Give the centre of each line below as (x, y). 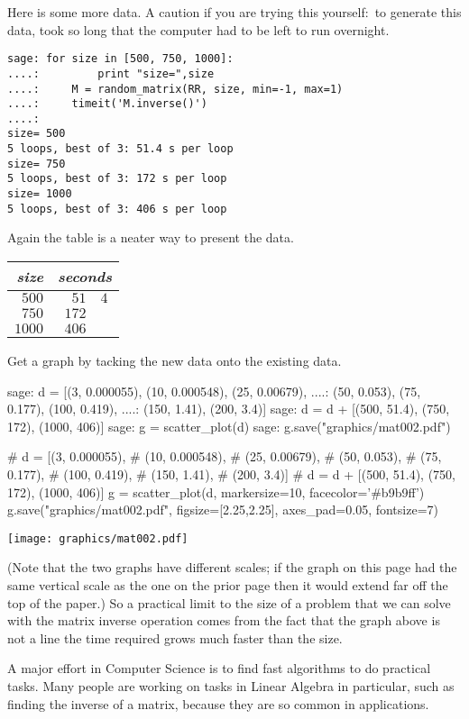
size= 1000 (40, 194)
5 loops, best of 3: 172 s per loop (117, 179)
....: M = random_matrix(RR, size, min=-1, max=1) (175, 89)
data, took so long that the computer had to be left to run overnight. (198, 29)
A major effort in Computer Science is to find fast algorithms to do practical (219, 668)
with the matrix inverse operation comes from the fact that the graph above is (224, 620)
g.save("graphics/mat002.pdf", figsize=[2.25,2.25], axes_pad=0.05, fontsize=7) (223, 510)
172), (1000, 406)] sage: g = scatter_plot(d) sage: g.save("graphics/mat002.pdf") (229, 426)
